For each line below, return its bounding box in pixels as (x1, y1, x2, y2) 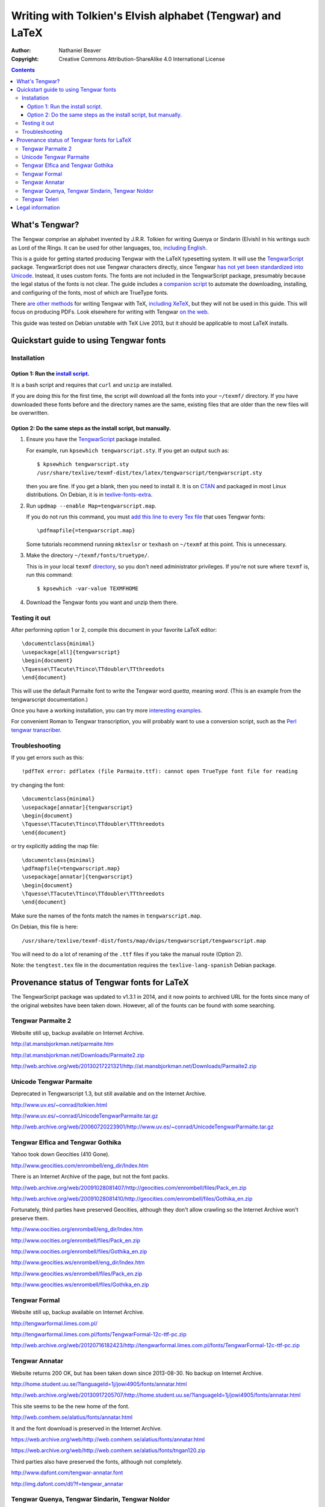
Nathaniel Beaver (58, 47, 102, 54)
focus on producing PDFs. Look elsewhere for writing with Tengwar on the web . (11, 308, 209, 316)
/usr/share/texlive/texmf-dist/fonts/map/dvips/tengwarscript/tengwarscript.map (22, 937, 267, 944)
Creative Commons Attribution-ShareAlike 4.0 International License (58, 55, 225, 63)
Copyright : (11, 55, 39, 63)
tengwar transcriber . (11, 726, 62, 734)
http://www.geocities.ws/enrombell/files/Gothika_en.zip (11, 1281, 149, 1288)
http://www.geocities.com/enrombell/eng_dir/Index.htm (11, 1162, 149, 1169)
